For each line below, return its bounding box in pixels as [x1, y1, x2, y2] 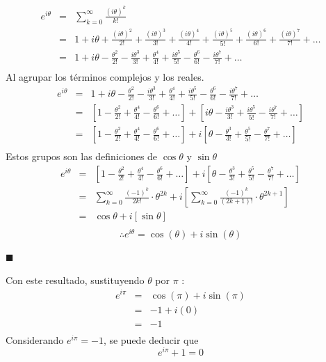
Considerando [6, 332, 64, 347]
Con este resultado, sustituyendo [6, 272, 145, 287]
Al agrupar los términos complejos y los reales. [6, 70, 204, 84]
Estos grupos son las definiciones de [6, 149, 158, 164]
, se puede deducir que [103, 332, 199, 347]
